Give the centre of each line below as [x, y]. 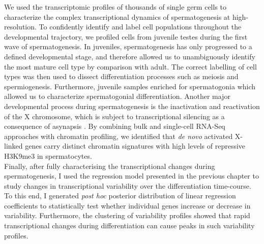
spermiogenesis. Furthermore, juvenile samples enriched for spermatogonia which [130, 86]
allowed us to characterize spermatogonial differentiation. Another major [117, 96]
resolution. [20, 27]
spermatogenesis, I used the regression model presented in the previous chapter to [131, 176]
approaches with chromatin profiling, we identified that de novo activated [119, 136]
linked [13, 146]
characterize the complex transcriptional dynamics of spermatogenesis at [117, 16]
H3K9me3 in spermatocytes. [48, 155]
